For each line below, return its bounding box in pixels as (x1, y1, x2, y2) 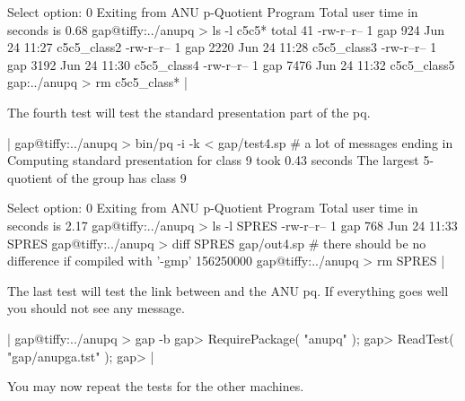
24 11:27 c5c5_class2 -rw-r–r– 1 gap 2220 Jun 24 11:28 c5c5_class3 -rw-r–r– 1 (7, 38, 437, 57)
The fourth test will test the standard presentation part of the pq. (7, 102, 371, 121)
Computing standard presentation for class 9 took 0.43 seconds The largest (7, 151, 419, 170)
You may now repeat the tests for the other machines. (7, 377, 304, 396)
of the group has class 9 (57, 168, 187, 187)
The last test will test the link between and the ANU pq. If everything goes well (7, 281, 449, 300)
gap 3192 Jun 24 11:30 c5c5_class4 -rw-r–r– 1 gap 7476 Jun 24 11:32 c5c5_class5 (7, 55, 455, 74)
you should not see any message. (7, 299, 185, 318)
